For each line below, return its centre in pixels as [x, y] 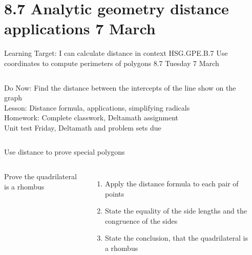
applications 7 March [80, 28]
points [114, 193]
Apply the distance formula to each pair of [172, 184]
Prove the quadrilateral [40, 176]
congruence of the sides [141, 220]
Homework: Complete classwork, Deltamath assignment [91, 118]
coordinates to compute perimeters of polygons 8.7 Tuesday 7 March [112, 63]
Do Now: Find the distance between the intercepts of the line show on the [120, 87]
